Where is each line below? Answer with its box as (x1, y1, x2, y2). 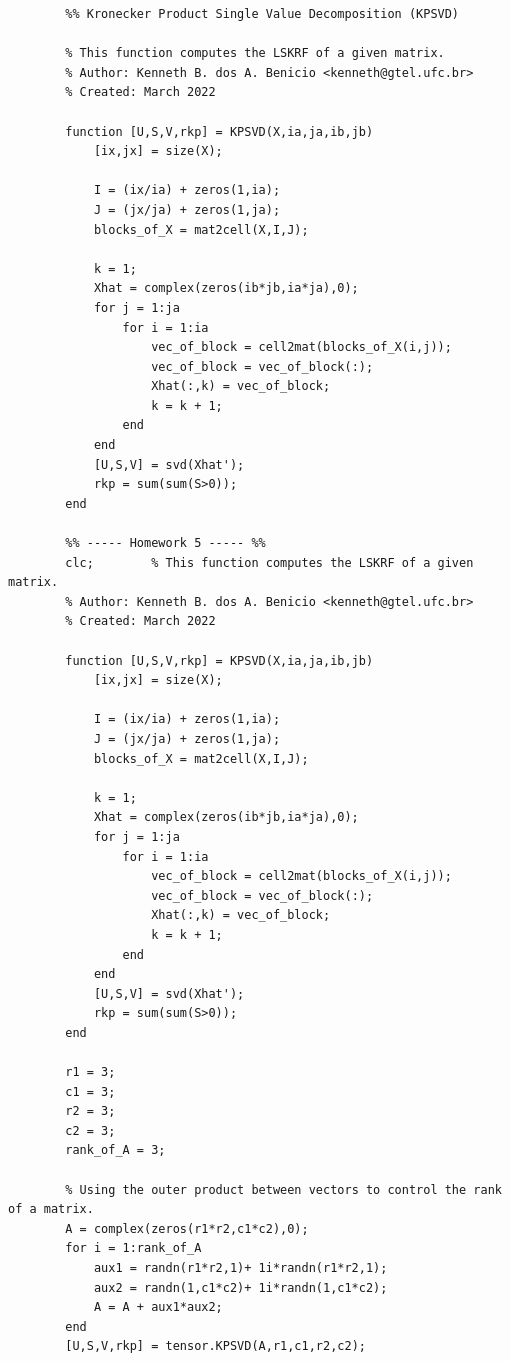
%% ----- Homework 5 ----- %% (65, 536, 266, 551)
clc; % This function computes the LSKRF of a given (65, 555, 474, 570)
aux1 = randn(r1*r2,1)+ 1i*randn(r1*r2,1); (93, 1261, 388, 1275)
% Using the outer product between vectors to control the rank (65, 1182, 502, 1197)
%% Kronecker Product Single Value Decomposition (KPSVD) (65, 7, 460, 21)
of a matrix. (8, 1202, 94, 1217)
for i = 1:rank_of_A (65, 1241, 202, 1256)
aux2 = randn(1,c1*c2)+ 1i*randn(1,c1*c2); (93, 1280, 388, 1295)
